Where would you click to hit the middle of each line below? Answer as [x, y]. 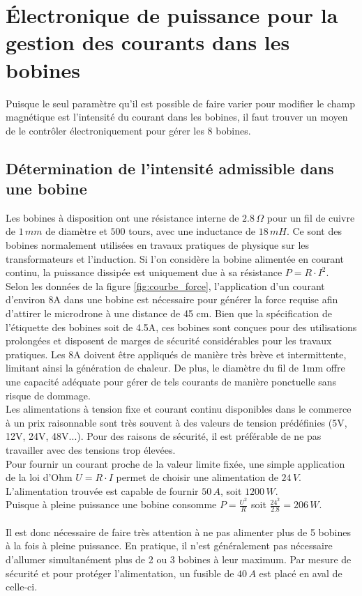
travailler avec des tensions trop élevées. [91, 449]
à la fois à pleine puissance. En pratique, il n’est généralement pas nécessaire [169, 545]
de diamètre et [76, 231]
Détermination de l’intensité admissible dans [170, 168]
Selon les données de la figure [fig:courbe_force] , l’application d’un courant [165, 285]
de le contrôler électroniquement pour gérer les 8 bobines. [128, 130]
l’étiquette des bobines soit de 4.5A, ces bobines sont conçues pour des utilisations [181, 327]
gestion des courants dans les [148, 42]
